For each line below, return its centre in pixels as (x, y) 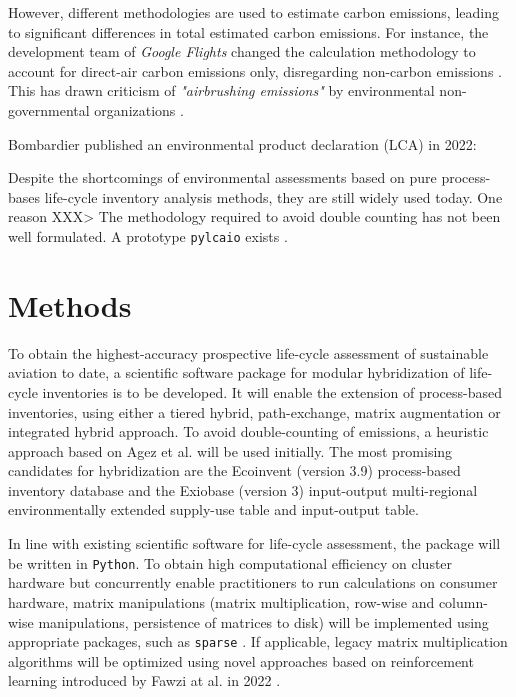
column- (463, 601)
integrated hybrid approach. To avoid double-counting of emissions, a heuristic (248, 431)
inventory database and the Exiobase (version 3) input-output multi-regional (243, 489)
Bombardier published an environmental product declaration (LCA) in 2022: (242, 143)
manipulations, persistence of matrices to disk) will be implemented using (263, 621)
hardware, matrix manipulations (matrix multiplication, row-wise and (221, 601)
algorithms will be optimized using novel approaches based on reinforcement (241, 660)
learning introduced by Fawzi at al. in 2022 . (144, 680)
